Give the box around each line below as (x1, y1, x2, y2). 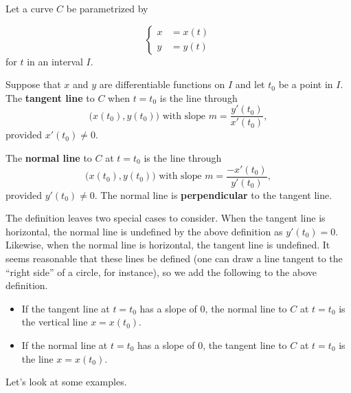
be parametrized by (66, 1, 148, 15)
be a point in (278, 77, 333, 92)
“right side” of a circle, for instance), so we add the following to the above (5, 264, 317, 279)
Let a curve (5, 1, 54, 15)
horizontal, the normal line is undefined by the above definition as (5, 224, 283, 238)
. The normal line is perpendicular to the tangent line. (94, 187, 332, 202)
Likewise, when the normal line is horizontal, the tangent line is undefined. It (5, 237, 330, 252)
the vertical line (21, 315, 88, 329)
